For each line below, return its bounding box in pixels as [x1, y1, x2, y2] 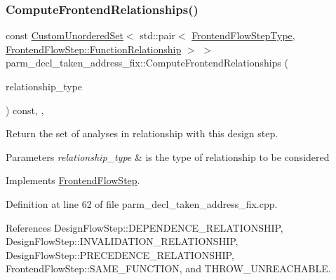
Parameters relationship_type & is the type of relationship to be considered [6, 149, 330, 164]
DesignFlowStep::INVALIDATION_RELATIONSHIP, [6, 234, 238, 248]
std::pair [140, 28, 175, 43]
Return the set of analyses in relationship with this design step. [6, 126, 278, 141]
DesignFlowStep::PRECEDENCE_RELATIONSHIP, [6, 247, 234, 262]
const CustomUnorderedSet [6, 28, 123, 43]
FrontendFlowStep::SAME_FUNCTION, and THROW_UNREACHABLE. [6, 261, 331, 276]
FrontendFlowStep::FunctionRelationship [6, 41, 182, 56]
